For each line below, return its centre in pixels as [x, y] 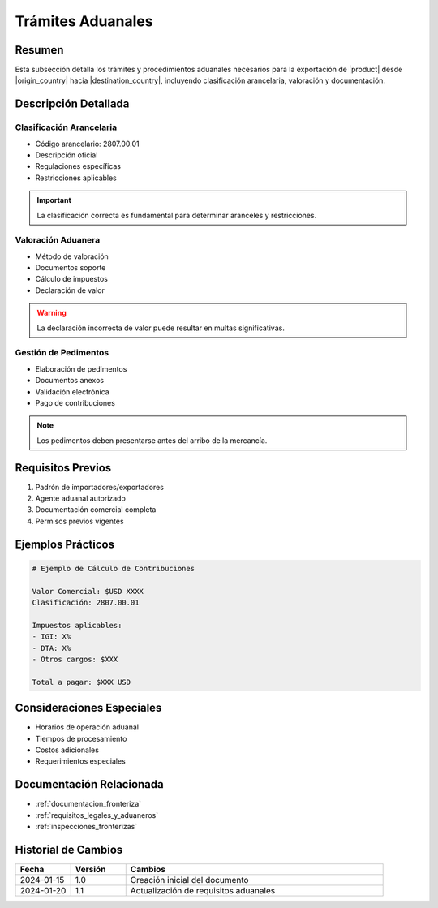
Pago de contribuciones [75, 402]
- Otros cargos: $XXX [75, 659]
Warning [52, 313]
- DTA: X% [52, 648]
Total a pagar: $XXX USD [82, 682]
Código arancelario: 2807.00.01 [87, 144]
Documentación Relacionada [89, 784]
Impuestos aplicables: [77, 625]
